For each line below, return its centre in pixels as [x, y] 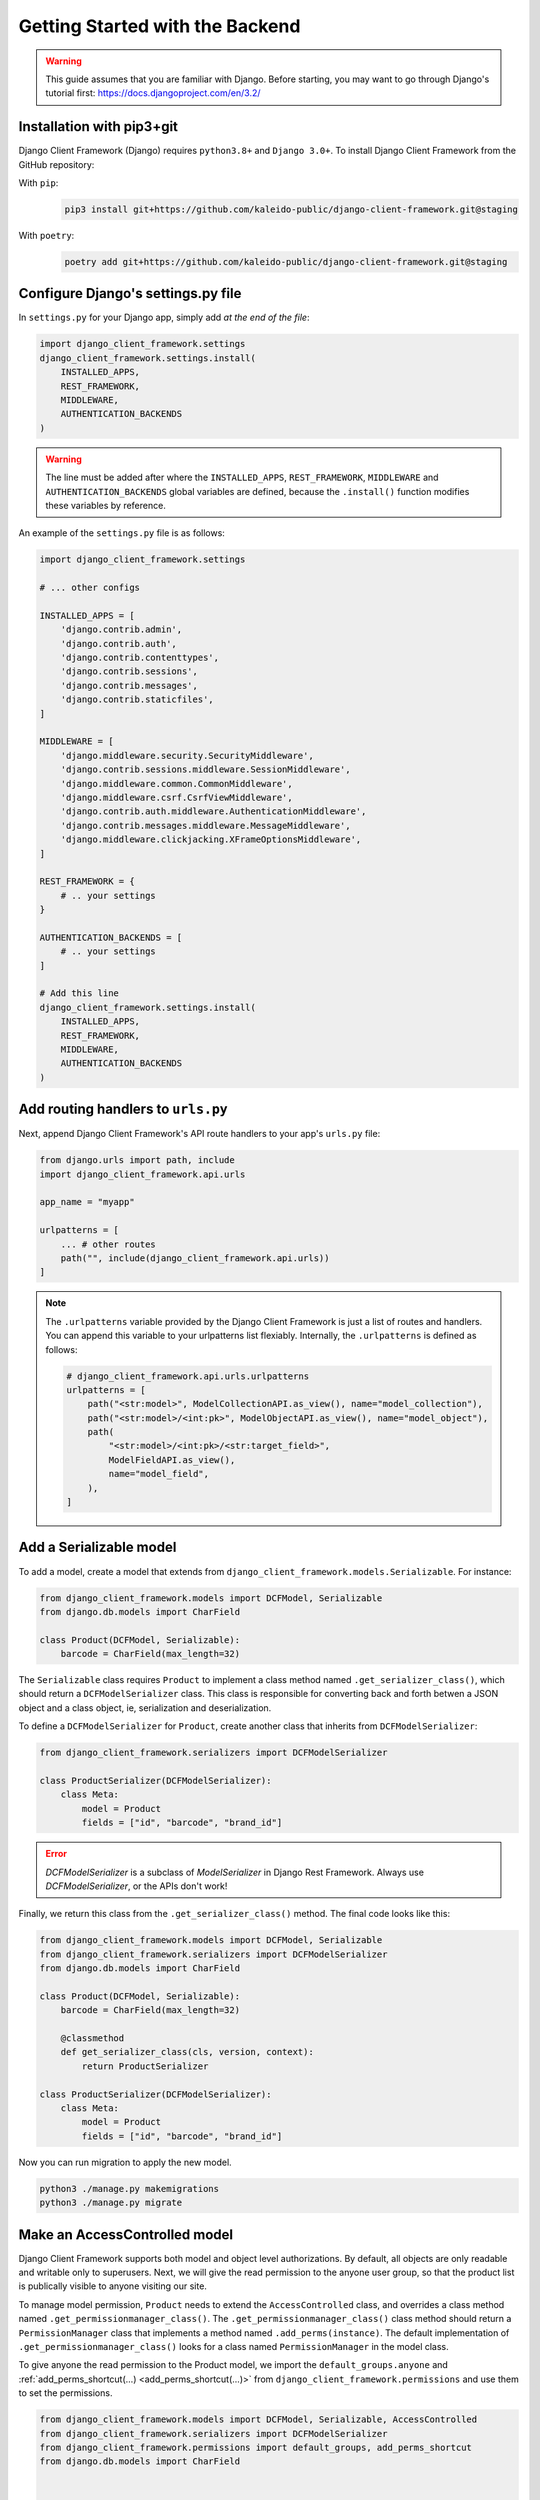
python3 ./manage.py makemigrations [129, 2188]
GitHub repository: [56, 164]
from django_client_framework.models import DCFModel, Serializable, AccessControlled [258, 2419]
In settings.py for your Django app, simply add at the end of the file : [164, 317]
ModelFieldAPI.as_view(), [172, 1459]
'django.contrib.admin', [121, 629]
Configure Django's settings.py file [130, 293]
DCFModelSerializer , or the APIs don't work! [136, 1886]
